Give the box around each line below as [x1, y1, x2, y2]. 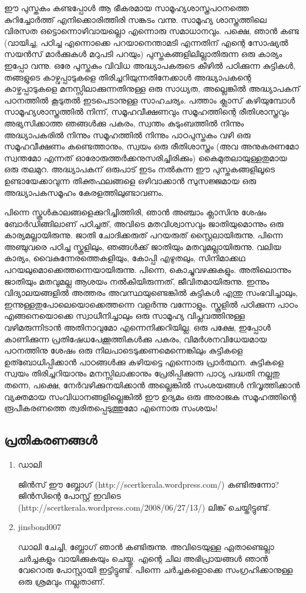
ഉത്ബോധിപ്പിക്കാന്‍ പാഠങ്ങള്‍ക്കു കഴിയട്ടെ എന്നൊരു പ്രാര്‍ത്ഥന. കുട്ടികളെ [4, 355, 284, 368]
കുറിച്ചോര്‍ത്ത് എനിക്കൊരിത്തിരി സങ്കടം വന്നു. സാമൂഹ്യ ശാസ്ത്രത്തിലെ [4, 13, 267, 25]
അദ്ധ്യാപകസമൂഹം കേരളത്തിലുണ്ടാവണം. [4, 186, 164, 198]
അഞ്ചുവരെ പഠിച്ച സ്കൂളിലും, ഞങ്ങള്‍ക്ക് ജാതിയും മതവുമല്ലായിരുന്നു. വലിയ [4, 240, 281, 252]
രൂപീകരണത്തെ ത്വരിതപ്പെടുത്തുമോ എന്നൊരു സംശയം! [4, 402, 218, 414]
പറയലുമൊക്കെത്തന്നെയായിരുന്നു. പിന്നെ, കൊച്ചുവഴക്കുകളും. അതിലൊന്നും [4, 264, 291, 276]
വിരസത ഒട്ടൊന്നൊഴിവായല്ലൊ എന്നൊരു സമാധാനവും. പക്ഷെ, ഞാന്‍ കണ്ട [4, 25, 300, 37]
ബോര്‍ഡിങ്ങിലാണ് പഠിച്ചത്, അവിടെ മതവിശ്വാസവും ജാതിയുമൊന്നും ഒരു [4, 217, 284, 229]
